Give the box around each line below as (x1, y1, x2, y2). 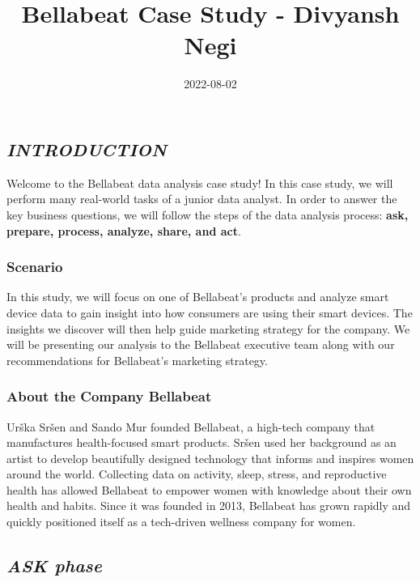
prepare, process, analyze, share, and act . (6, 222, 241, 239)
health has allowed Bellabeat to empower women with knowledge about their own (6, 481, 412, 498)
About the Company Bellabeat (6, 386, 212, 406)
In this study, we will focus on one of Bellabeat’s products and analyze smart (6, 288, 389, 305)
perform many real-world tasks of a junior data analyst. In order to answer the (6, 190, 397, 207)
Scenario (6, 257, 63, 277)
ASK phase (6, 553, 102, 578)
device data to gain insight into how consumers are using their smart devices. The (6, 304, 413, 321)
